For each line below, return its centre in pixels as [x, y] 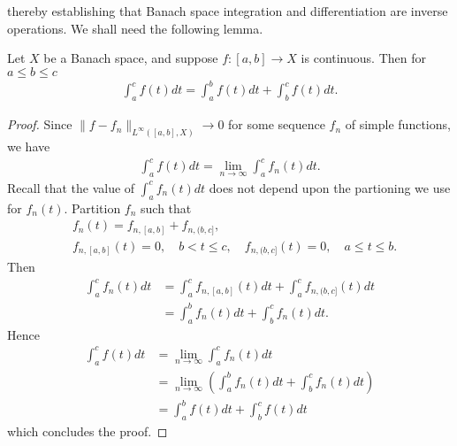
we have [29, 146]
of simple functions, [398, 124]
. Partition [92, 208]
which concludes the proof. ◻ [88, 431]
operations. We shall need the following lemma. [135, 28]
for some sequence [277, 124]
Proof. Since [40, 124]
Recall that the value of [71, 187]
